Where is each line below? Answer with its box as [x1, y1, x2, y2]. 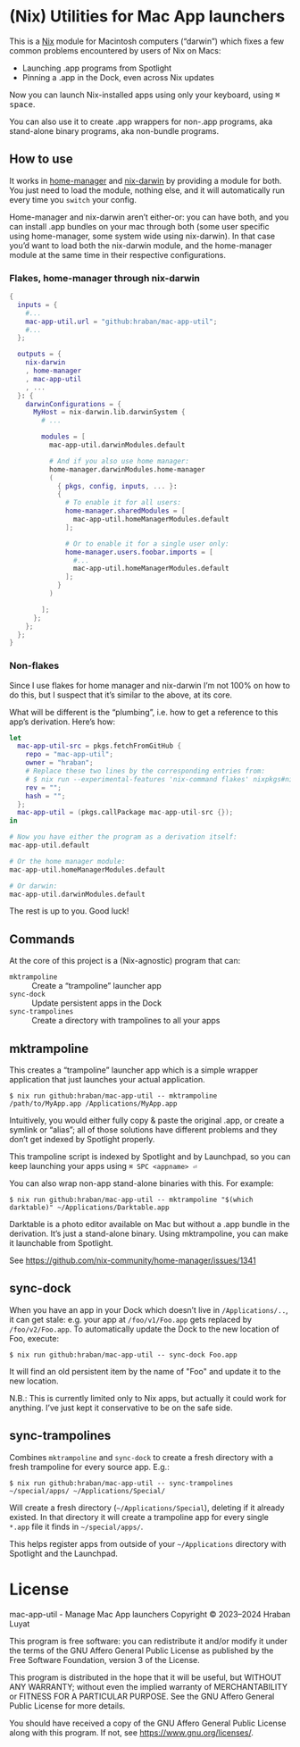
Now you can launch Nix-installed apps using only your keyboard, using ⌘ [9, 89, 280, 100]
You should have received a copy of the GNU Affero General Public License [9, 1718, 287, 1728]
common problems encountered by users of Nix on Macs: [9, 45, 221, 55]
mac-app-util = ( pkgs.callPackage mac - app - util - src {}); [17, 808, 234, 817]
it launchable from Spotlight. [9, 1238, 113, 1249]
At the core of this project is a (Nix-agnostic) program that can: [9, 956, 241, 966]
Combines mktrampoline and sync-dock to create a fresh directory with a [9, 1451, 274, 1462]
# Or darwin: [9, 882, 58, 890]
